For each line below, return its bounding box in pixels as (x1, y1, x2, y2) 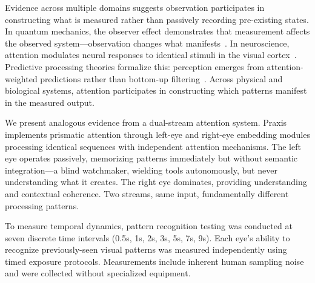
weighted (5, 72, 38, 85)
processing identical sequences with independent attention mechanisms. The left (5, 140, 301, 152)
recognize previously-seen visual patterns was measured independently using (5, 243, 287, 256)
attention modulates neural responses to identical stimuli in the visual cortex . (5, 48, 297, 61)
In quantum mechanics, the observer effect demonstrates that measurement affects (5, 25, 310, 37)
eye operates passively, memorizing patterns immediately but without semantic (5, 152, 298, 164)
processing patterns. (5, 199, 79, 212)
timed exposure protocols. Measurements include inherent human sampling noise (5, 255, 304, 267)
